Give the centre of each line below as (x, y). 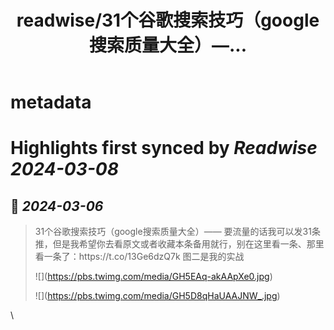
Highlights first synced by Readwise (164, 148)
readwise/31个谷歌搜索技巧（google (168, 20)
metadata (51, 102)
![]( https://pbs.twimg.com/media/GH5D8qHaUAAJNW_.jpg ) (157, 296)
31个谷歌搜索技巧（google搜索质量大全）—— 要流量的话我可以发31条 (177, 232)
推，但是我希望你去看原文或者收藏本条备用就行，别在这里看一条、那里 (179, 244)
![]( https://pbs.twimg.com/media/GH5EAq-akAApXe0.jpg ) (153, 277)
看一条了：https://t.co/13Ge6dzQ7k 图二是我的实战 (139, 257)
